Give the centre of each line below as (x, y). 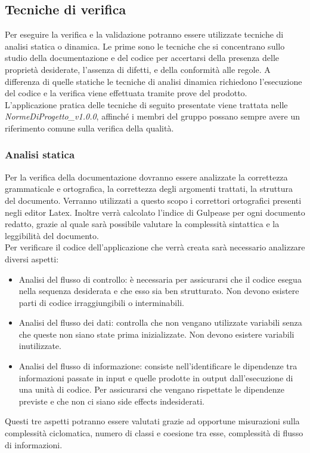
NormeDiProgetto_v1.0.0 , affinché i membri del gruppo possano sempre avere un (153, 116)
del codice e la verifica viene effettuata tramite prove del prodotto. (126, 93)
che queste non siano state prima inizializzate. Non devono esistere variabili (156, 334)
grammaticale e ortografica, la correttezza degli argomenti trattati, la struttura (149, 189)
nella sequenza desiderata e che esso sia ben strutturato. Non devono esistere (159, 291)
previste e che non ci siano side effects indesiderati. (111, 401)
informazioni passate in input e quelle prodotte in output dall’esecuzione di (156, 377)
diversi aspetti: (32, 258)
